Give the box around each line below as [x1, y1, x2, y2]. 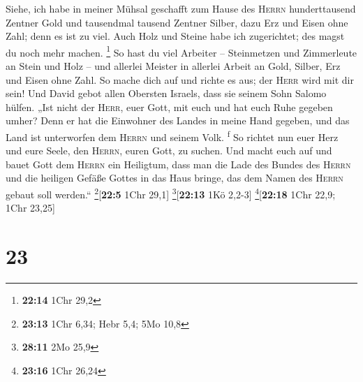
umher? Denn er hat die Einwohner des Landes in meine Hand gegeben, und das [6, 113, 350, 128]
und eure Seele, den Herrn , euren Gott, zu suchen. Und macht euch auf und [6, 143, 332, 158]
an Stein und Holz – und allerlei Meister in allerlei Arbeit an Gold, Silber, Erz [6, 59, 341, 73]
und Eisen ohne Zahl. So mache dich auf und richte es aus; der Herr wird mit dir [6, 72, 354, 87]
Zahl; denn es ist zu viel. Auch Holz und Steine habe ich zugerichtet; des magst [6, 29, 345, 43]
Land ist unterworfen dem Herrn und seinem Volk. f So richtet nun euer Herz [6, 128, 339, 144]
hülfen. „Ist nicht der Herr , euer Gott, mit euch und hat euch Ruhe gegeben [6, 99, 333, 114]
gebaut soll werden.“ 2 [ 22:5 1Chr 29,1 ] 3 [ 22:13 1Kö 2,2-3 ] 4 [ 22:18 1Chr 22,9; [6, 185, 336, 201]
